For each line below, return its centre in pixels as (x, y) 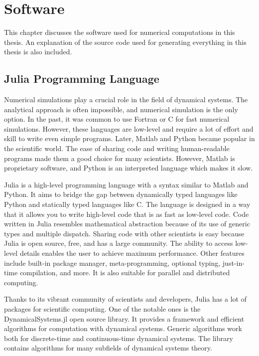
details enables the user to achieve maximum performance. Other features (132, 253)
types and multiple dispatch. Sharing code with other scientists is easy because (124, 233)
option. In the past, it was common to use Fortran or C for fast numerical (117, 119)
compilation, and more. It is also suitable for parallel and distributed (125, 272)
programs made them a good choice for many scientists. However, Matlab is (120, 158)
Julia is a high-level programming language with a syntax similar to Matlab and (126, 184)
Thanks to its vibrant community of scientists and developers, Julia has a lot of (125, 299)
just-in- (233, 263)
